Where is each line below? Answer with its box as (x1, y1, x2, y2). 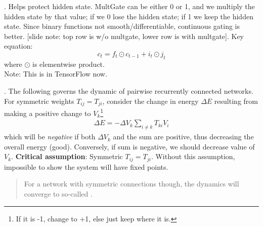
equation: (4, 41, 33, 51)
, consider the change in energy (102, 95, 199, 106)
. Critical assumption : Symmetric (11, 151, 123, 162)
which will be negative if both (4, 131, 96, 142)
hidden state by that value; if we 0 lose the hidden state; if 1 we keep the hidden (4, 11, 253, 21)
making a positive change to (4, 107, 91, 118)
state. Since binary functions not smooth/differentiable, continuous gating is (4, 21, 240, 31)
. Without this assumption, (151, 151, 235, 162)
